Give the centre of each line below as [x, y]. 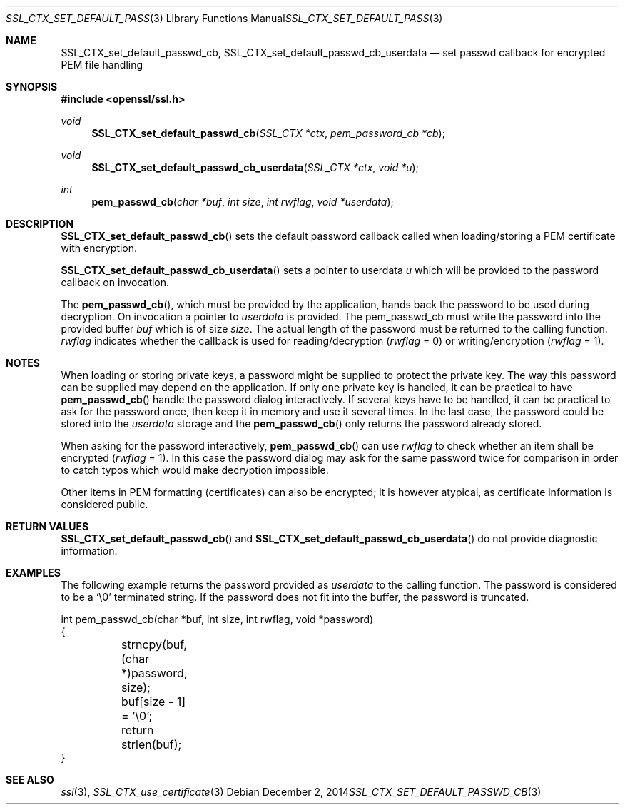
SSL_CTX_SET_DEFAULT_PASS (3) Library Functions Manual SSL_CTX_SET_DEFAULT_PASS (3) [224, 18]
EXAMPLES [33, 573]
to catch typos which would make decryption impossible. [195, 470]
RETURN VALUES [47, 526]
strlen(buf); [152, 744]
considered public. [105, 504]
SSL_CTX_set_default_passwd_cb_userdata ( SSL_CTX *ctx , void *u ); [255, 167]
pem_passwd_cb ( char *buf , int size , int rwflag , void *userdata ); [243, 202]
